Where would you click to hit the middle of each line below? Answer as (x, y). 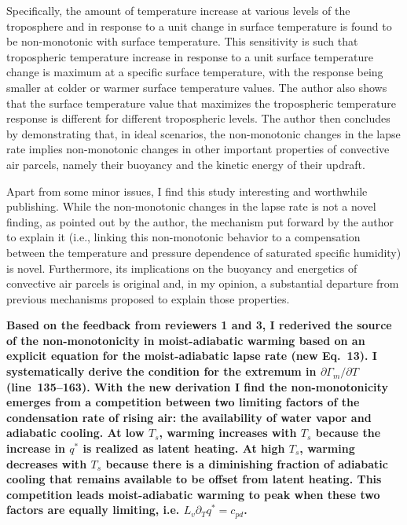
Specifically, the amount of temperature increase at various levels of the (178, 10)
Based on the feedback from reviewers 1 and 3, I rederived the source (199, 325)
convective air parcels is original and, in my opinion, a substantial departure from (203, 283)
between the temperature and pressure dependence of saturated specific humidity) (204, 252)
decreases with (47, 463)
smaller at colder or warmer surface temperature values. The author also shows (197, 87)
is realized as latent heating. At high (184, 448)
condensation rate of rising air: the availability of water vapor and (189, 417)
